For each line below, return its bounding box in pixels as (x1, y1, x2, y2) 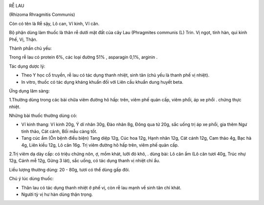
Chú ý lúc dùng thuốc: (9, 176, 54, 182)
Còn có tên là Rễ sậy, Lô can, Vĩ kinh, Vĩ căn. (9, 20, 100, 26)
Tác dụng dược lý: (9, 63, 45, 69)
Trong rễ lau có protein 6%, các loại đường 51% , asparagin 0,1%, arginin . (9, 54, 158, 60)
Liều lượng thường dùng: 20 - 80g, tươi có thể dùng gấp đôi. (9, 167, 130, 172)
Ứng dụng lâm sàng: (9, 88, 50, 93)
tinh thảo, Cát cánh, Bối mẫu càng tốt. (21, 128, 98, 134)
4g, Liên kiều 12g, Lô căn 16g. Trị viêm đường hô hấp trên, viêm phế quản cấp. (21, 142, 179, 148)
